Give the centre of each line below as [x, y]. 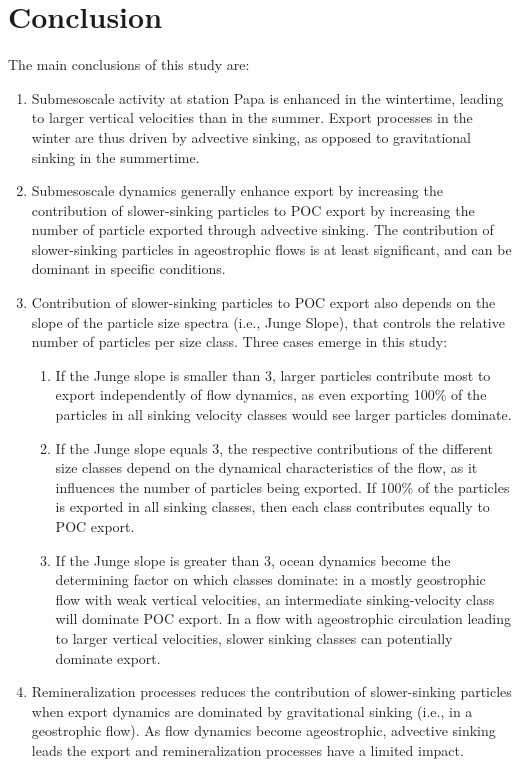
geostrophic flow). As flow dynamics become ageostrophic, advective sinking [263, 730]
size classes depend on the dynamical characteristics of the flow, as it [266, 467]
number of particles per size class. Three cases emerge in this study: [239, 341]
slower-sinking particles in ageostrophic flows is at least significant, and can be [271, 248]
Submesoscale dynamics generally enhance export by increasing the [237, 190]
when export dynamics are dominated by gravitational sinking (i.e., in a [252, 710]
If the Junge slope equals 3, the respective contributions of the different [274, 447]
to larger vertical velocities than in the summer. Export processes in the [252, 117]
